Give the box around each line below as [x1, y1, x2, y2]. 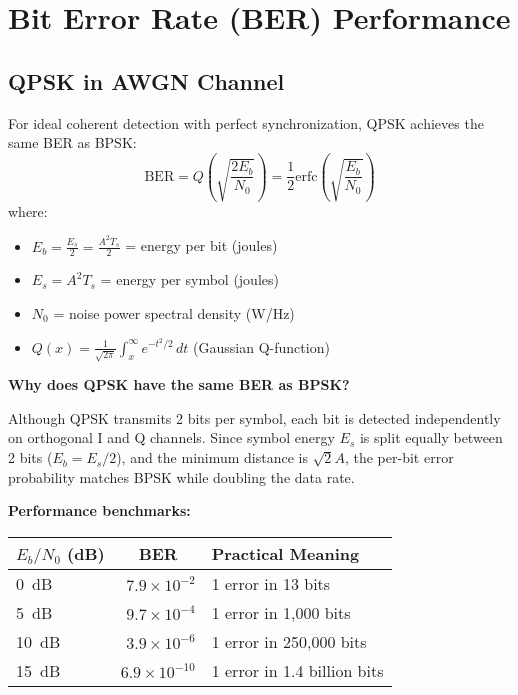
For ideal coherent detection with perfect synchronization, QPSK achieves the [8, 112, 484, 133]
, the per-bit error [344, 447, 454, 468]
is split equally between [359, 427, 503, 448]
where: [8, 200, 48, 221]
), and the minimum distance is [116, 447, 309, 468]
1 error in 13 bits [211, 571, 331, 595]
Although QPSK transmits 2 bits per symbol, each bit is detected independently [8, 407, 501, 428]
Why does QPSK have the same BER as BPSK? [8, 374, 350, 395]
